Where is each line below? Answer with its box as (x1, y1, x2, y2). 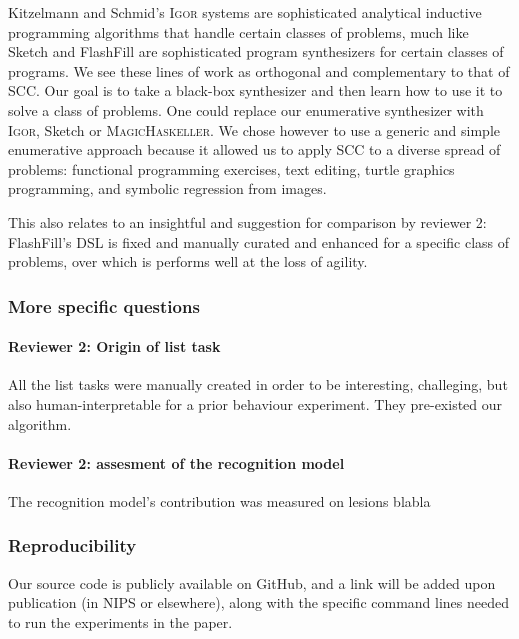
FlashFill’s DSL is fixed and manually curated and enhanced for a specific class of (8, 231, 510, 252)
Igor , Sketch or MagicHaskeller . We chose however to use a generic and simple (8, 119, 500, 140)
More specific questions (8, 293, 200, 318)
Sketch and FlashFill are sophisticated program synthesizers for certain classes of (8, 41, 504, 62)
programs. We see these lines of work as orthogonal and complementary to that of (8, 60, 510, 81)
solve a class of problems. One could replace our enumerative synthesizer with (8, 99, 484, 120)
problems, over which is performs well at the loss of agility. (8, 251, 368, 272)
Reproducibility (8, 533, 137, 558)
